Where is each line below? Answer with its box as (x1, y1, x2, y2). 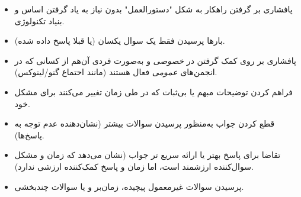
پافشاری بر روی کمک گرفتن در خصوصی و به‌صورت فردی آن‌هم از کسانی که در (14, 54, 296, 66)
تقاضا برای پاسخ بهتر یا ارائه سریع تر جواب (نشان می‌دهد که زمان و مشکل (14, 148, 281, 161)
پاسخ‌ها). (14, 128, 44, 141)
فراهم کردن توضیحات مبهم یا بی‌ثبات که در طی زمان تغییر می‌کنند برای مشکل (14, 85, 293, 98)
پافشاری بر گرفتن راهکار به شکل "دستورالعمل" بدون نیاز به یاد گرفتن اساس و (14, 3, 293, 15)
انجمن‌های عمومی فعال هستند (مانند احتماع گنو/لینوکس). (14, 66, 217, 78)
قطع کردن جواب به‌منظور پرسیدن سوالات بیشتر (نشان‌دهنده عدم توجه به (14, 117, 275, 130)
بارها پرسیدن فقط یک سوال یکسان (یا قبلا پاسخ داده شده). (14, 34, 225, 47)
